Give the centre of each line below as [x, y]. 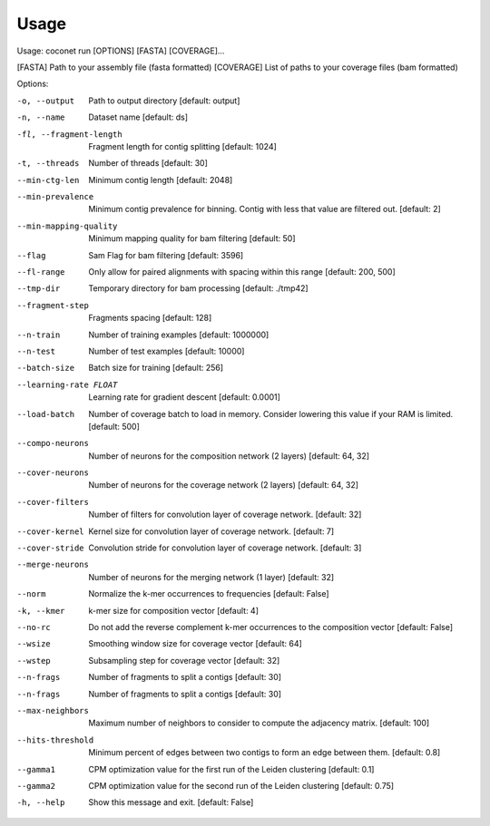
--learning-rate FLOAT [67, 384]
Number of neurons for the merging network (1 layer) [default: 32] [211, 577]
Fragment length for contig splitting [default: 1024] [182, 146]
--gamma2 [36, 786]
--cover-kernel [51, 531]
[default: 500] [114, 426]
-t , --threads [48, 164]
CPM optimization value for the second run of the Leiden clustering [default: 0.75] [241, 785]
